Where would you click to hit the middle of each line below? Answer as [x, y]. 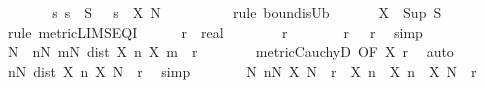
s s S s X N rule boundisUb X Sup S [247, 12]
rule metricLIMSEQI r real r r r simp [215, 31]
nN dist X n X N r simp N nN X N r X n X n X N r [242, 70]
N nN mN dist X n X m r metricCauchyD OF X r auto [230, 51]
